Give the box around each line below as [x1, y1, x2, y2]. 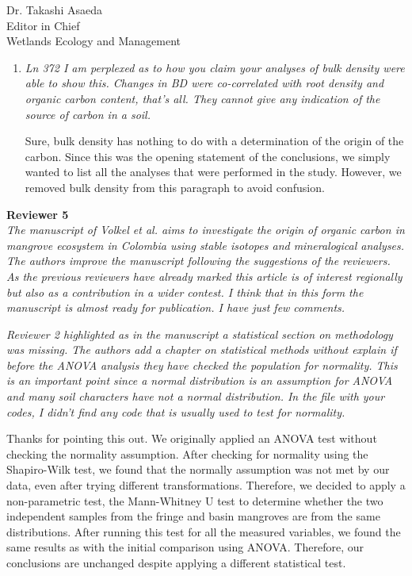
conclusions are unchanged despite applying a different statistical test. [6, 555, 346, 570]
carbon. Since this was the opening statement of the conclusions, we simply [25, 148, 391, 164]
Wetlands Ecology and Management [6, 33, 181, 49]
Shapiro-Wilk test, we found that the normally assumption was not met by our [6, 461, 390, 478]
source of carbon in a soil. [25, 106, 151, 122]
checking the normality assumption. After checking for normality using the [6, 445, 368, 462]
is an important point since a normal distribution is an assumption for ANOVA [6, 372, 393, 389]
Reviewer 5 [6, 205, 69, 222]
